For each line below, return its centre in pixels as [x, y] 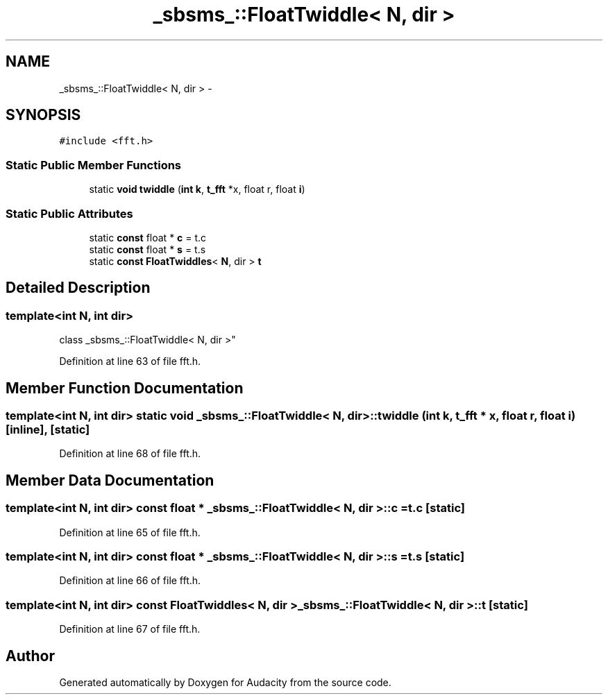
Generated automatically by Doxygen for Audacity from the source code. [225, 682]
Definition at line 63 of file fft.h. [130, 361]
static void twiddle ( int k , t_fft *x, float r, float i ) [197, 189]
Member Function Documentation [125, 388]
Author [30, 656]
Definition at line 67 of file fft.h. [130, 629]
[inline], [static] [48, 429]
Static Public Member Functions [94, 165]
